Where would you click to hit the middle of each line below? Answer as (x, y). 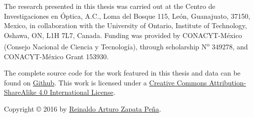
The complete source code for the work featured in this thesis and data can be (122, 73)
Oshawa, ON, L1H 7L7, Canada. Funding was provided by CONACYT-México (123, 35)
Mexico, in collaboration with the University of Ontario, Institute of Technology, (126, 25)
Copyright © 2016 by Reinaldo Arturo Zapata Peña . (83, 109)
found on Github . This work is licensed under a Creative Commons (106, 82)
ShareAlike (20, 92)
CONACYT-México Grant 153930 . (56, 56)
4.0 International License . (77, 92)
